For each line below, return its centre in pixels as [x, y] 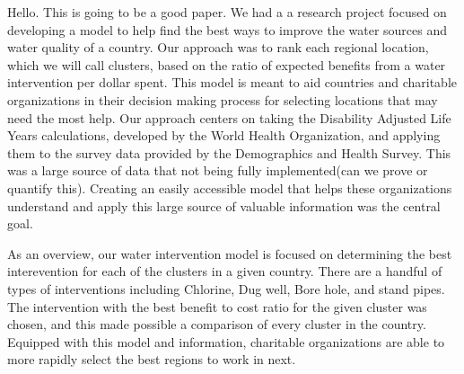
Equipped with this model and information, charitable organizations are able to [226, 341]
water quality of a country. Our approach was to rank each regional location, [218, 47]
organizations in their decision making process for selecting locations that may [223, 99]
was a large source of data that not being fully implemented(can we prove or [218, 170]
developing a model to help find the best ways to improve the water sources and [227, 29]
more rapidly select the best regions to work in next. [152, 359]
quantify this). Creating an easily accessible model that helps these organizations [230, 187]
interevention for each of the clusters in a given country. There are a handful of [225, 271]
